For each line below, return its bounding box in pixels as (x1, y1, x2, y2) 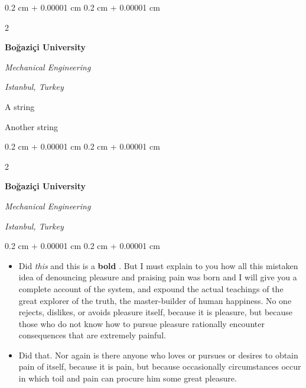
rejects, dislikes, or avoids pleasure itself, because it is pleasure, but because (18, 306, 293, 318)
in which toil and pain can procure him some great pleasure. (18, 372, 237, 384)
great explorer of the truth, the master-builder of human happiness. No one (18, 294, 292, 306)
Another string (5, 120, 58, 132)
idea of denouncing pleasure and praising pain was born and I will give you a (18, 271, 297, 283)
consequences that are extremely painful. (18, 329, 166, 341)
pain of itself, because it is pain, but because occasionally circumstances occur (18, 360, 301, 373)
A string (5, 100, 35, 112)
